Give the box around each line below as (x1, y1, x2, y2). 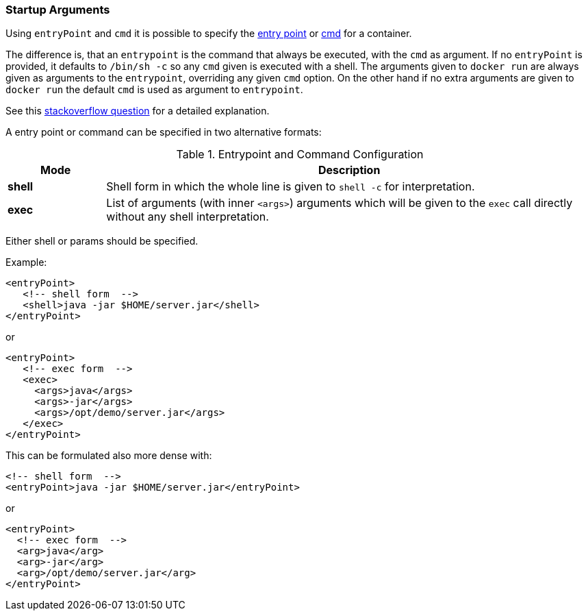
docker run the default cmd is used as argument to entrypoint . (5, 84, 303, 96)
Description (318, 163, 381, 177)
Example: (5, 256, 47, 269)
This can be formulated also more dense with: (5, 449, 212, 462)
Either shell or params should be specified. (5, 235, 199, 247)
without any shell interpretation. (106, 210, 269, 224)
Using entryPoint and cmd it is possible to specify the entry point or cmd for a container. (5, 27, 412, 40)
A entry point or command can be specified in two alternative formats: (5, 126, 322, 138)
